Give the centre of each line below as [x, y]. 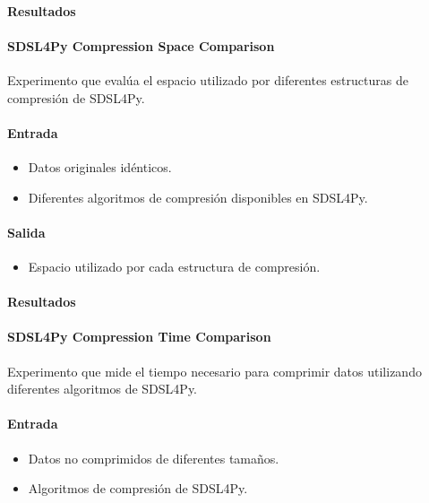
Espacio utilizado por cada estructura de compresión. [174, 266]
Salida [26, 232]
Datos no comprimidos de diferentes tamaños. [154, 458]
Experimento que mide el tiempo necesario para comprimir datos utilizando [214, 371]
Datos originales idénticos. [100, 166]
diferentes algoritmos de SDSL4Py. [103, 389]
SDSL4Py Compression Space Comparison [141, 45]
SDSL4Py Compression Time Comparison [139, 337]
